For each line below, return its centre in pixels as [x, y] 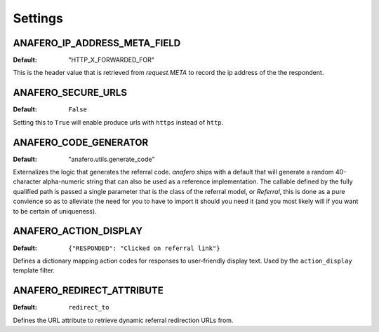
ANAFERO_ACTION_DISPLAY [78, 231]
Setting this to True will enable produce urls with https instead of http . [118, 122]
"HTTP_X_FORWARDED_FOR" [111, 60]
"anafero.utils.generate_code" [112, 159]
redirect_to [89, 307]
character [27, 181]
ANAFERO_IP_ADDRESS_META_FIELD [97, 43]
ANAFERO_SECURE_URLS [70, 93]
